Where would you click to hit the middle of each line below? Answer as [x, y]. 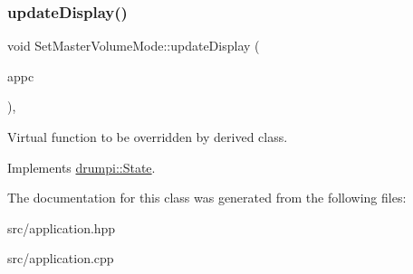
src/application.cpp [61, 258]
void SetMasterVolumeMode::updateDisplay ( [134, 46]
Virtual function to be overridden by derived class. [148, 137]
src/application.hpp [62, 227]
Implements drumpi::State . [82, 167]
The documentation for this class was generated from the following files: [207, 198]
